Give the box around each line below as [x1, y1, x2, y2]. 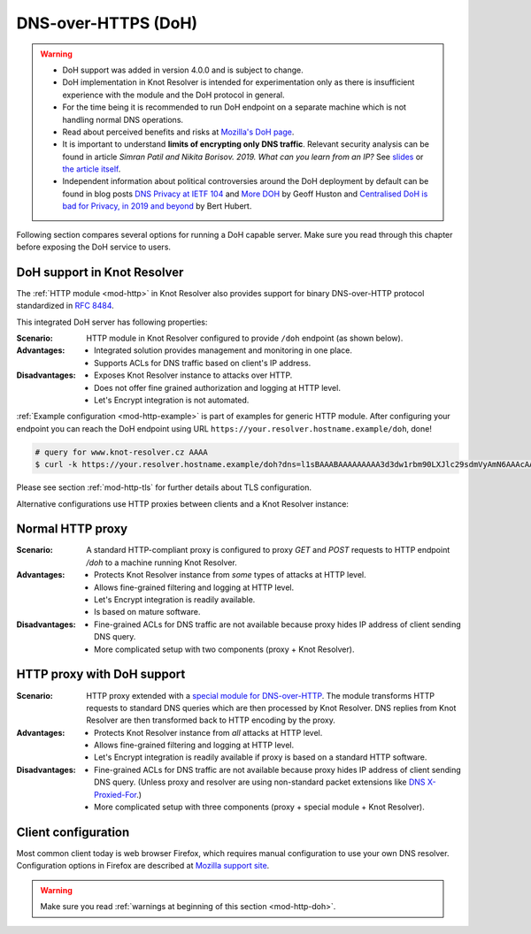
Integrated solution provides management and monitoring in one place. [94, 345, 353, 356]
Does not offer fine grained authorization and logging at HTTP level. [94, 382, 341, 393]
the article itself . [62, 164, 121, 174]
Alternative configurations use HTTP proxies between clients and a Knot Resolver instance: [16, 498, 350, 509]
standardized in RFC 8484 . [16, 301, 114, 311]
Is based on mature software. [94, 607, 201, 617]
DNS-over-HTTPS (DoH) [16, 13, 198, 33]
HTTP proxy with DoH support [16, 667, 186, 682]
